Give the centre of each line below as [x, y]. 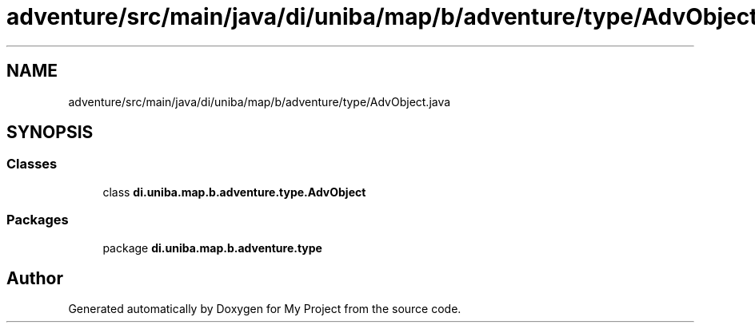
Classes [32, 164]
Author [35, 278]
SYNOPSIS [50, 133]
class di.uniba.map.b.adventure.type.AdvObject [234, 192]
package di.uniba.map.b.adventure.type [212, 248]
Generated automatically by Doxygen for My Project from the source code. [265, 309]
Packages [38, 220]
